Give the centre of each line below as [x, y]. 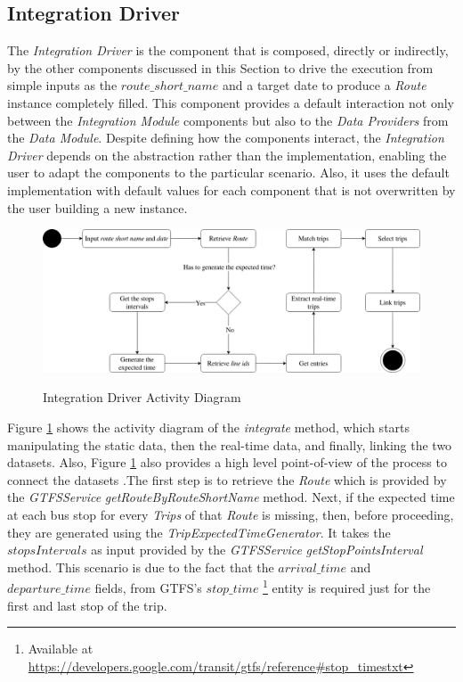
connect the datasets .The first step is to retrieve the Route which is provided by [227, 479]
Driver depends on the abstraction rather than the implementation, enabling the [227, 155]
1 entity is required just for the [347, 586]
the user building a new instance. [97, 207]
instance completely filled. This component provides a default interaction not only [231, 102]
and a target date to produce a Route [325, 85]
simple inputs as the [62, 85]
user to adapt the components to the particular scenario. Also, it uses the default [228, 173]
